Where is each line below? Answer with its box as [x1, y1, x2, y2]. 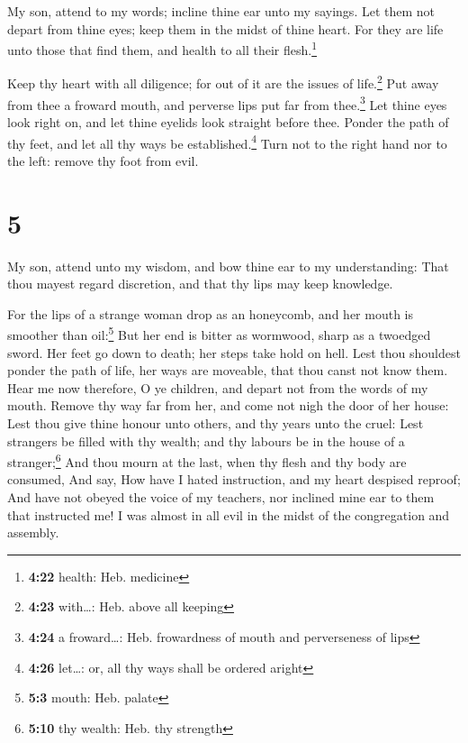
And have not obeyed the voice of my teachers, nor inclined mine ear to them [7, 487, 435, 506]
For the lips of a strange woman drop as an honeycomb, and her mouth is [7, 304, 413, 323]
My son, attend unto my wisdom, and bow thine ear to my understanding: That [7, 256, 449, 275]
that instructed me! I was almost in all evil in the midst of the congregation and [7, 505, 450, 524]
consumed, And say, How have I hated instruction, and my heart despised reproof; [7, 470, 461, 489]
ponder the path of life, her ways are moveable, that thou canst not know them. [7, 361, 448, 380]
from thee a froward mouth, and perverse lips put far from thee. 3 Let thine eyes [7, 92, 447, 114]
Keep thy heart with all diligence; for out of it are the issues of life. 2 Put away [7, 71, 439, 93]
